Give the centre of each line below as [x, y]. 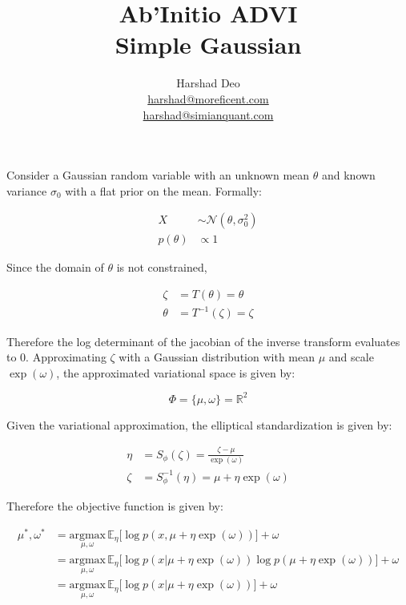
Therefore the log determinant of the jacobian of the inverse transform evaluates [203, 341]
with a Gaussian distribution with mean [217, 357]
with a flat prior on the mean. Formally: [163, 190]
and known [348, 175]
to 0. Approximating [56, 357]
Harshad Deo [208, 83]
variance [27, 190]
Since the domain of [55, 267]
